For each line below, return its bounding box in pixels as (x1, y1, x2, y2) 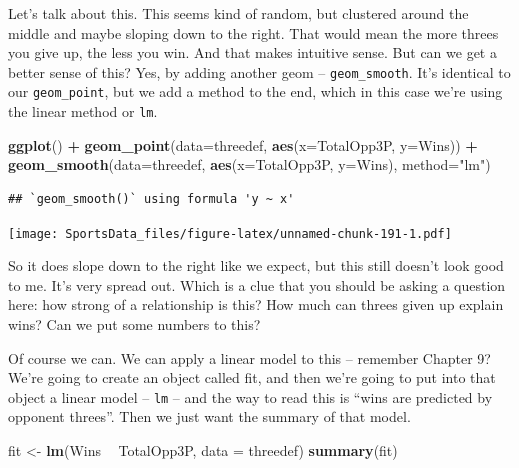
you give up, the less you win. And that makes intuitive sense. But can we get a (8, 42, 497, 63)
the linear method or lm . (8, 101, 158, 122)
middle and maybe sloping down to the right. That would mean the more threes (8, 22, 499, 43)
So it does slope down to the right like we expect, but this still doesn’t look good (8, 255, 504, 276)
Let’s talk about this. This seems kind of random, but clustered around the (8, 3, 469, 23)
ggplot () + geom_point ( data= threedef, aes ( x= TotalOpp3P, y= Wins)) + (8, 134, 478, 155)
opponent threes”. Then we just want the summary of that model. (8, 406, 411, 427)
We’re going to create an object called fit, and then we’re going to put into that (8, 367, 496, 388)
